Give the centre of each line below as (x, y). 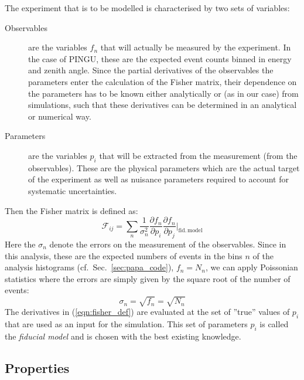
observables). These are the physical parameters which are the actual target (164, 167)
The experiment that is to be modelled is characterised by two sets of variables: (147, 8)
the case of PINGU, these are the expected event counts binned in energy (160, 58)
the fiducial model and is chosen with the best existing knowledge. (123, 336)
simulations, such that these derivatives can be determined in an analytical (163, 105)
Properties (37, 368)
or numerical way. (60, 116)
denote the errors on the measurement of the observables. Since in (168, 244)
